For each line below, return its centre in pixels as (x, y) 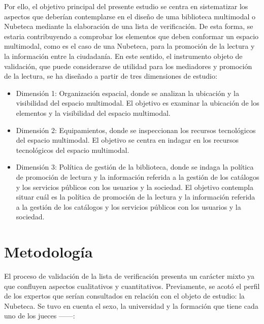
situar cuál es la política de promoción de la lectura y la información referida (136, 197)
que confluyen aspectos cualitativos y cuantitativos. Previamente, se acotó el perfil (132, 286)
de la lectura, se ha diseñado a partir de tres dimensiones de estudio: (111, 76)
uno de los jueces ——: (40, 316)
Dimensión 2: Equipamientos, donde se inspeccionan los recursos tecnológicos (136, 130)
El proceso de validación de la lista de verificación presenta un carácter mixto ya (129, 276)
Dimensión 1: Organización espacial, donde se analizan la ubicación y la (127, 93)
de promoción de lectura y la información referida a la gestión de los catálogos (138, 176)
